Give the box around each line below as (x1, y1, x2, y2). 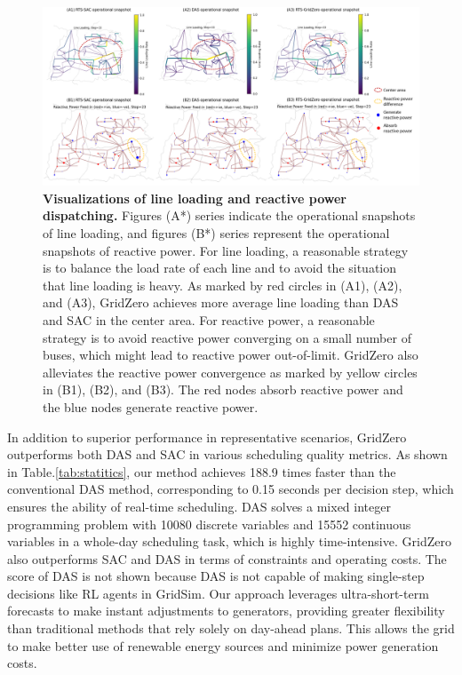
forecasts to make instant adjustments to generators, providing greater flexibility (7, 601, 445, 620)
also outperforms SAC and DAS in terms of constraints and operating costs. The (7, 549, 447, 568)
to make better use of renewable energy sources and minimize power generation (7, 636, 439, 655)
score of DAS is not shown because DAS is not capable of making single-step (7, 567, 425, 585)
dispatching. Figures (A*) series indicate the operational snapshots (43, 206, 416, 225)
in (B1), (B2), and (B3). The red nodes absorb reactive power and (43, 380, 403, 399)
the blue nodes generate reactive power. (43, 397, 259, 416)
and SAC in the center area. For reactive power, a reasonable (43, 310, 375, 329)
